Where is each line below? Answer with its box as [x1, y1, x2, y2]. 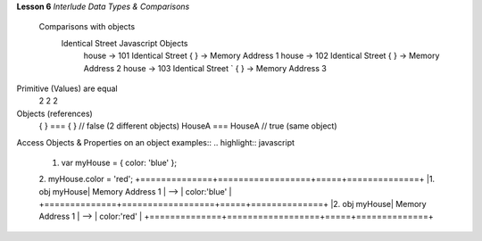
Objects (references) [16, 108, 93, 119]
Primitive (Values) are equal [16, 83, 118, 94]
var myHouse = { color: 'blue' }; [61, 157, 178, 168]
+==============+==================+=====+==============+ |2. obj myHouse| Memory [38, 199, 428, 210]
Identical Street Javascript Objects [61, 37, 188, 48]
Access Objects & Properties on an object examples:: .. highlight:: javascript [16, 137, 295, 147]
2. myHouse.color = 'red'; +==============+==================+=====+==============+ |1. [38, 174, 436, 185]
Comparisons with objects [38, 21, 136, 32]
